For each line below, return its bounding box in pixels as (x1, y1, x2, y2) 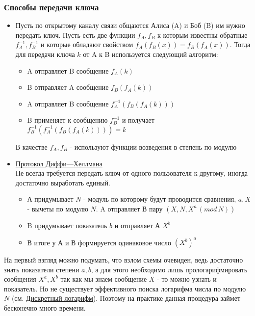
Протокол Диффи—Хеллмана (15, 158, 102, 168)
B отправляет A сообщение (27, 82, 109, 92)
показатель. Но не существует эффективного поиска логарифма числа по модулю (4, 283, 246, 293)
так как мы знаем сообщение (60, 274, 147, 284)
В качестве (15, 141, 48, 152)
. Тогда (229, 39, 251, 50)
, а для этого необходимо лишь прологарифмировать (91, 264, 248, 274)
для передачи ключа (15, 49, 75, 59)
